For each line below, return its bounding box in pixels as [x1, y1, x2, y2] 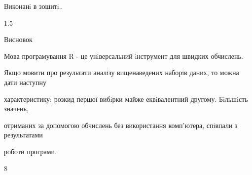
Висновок [4, 34, 33, 44]
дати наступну [4, 77, 47, 87]
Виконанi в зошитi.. [4, 1, 63, 11]
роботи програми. [4, 146, 57, 156]
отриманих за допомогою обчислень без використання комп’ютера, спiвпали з [4, 120, 238, 130]
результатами [4, 130, 43, 140]
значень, [4, 103, 29, 114]
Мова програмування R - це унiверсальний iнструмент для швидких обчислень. [4, 50, 243, 61]
